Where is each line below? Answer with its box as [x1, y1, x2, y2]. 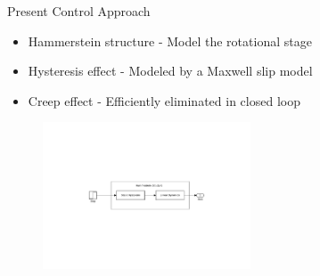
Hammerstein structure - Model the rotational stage [28, 31, 312, 50]
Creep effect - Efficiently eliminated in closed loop [28, 91, 300, 110]
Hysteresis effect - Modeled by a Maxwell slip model [28, 61, 313, 80]
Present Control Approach [7, 2, 151, 20]
